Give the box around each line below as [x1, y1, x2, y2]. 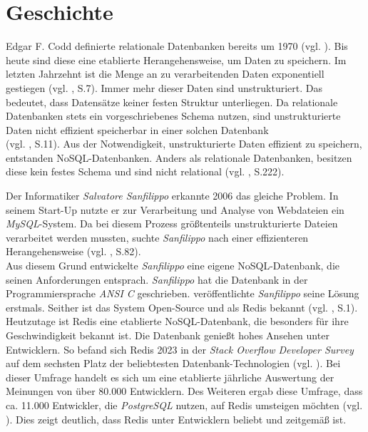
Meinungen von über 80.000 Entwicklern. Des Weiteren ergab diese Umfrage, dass [6, 384, 363, 398]
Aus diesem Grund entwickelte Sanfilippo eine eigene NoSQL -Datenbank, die [6, 258, 340, 273]
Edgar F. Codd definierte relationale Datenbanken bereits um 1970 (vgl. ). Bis [6, 38, 348, 53]
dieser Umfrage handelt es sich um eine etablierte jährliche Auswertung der [6, 369, 334, 384]
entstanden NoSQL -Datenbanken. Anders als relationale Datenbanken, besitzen [6, 150, 352, 165]
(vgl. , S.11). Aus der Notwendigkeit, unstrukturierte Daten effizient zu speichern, [6, 136, 362, 151]
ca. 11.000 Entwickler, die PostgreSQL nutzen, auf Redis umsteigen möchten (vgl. [6, 397, 363, 412]
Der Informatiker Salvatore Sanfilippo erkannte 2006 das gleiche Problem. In [6, 188, 339, 203]
